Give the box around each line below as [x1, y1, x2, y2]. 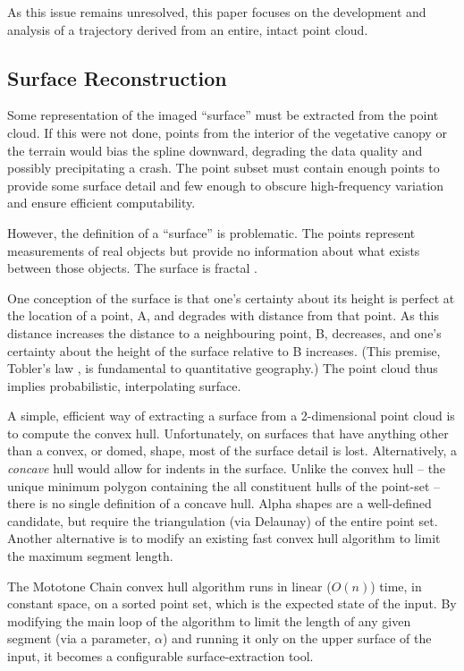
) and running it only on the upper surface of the [163, 629, 432, 648]
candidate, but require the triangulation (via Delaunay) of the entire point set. [7, 511, 438, 530]
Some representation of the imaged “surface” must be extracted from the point [7, 106, 439, 124]
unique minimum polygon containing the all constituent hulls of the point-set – [7, 476, 441, 495]
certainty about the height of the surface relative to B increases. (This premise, [7, 341, 441, 360]
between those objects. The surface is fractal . [7, 259, 257, 277]
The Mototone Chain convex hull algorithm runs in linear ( [7, 576, 332, 595]
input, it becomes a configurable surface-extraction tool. [7, 647, 314, 666]
